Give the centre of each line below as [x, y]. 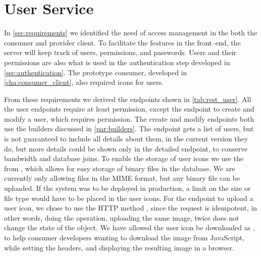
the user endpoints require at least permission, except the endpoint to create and [129, 109]
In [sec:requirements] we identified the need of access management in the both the [131, 33]
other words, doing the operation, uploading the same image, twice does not [122, 217]
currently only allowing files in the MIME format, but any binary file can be [122, 178]
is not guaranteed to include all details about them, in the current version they [126, 139]
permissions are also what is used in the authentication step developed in [117, 62]
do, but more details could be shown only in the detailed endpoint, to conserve [126, 148]
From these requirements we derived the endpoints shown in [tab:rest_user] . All [128, 99]
